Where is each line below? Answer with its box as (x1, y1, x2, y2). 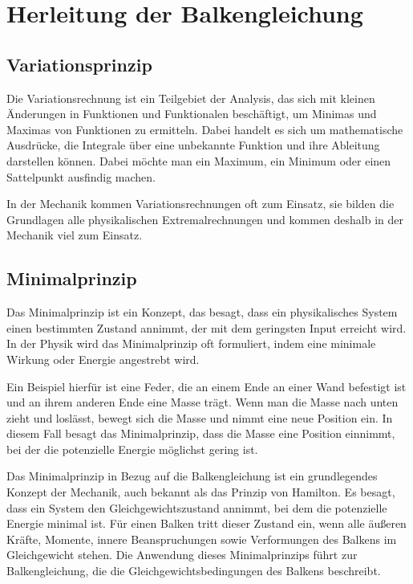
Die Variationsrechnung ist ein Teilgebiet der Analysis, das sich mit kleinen (6, 89, 375, 106)
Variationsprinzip (6, 51, 152, 76)
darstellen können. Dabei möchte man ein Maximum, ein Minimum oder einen (6, 152, 391, 169)
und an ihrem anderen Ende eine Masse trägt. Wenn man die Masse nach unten (6, 394, 399, 410)
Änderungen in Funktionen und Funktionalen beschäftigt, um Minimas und (6, 105, 377, 122)
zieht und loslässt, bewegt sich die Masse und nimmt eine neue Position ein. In (6, 409, 393, 426)
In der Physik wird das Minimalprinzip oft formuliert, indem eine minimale (6, 335, 376, 352)
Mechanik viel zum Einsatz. (6, 227, 143, 243)
